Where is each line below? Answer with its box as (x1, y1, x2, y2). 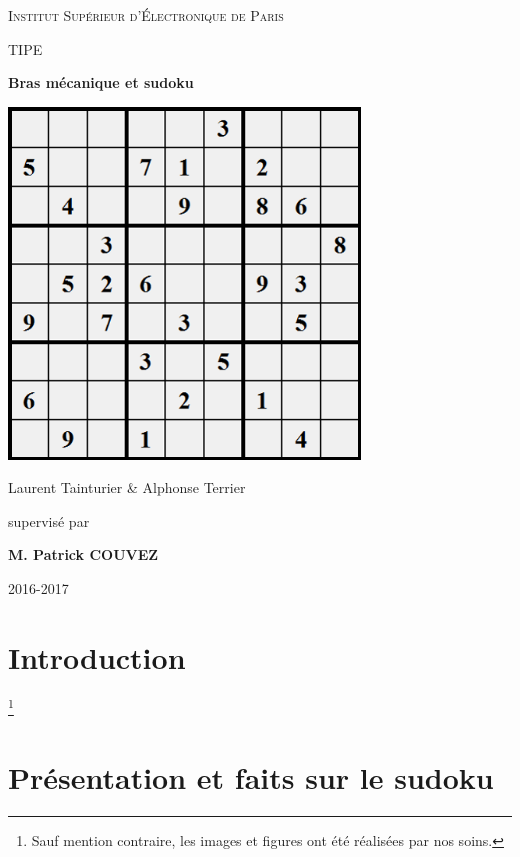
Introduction (8, 636, 186, 677)
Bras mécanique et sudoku (8, 72, 194, 93)
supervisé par (8, 510, 90, 531)
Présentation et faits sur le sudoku (8, 757, 494, 798)
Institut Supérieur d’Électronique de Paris (8, 5, 284, 25)
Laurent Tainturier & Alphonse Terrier (8, 477, 246, 498)
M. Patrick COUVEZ (8, 544, 159, 565)
